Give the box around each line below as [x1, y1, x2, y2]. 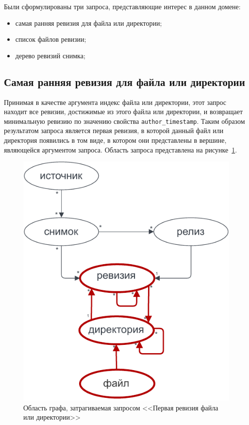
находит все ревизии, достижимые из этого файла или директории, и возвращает [4, 106, 243, 117]
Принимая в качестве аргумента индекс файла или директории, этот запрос [4, 97, 227, 107]
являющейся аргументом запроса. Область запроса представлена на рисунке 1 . [4, 144, 237, 154]
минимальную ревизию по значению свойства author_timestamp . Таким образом [4, 116, 245, 126]
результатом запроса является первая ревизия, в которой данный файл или [4, 125, 224, 136]
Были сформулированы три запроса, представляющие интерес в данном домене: [4, 1, 241, 11]
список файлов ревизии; [15, 34, 86, 44]
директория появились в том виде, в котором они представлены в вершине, [4, 135, 227, 145]
